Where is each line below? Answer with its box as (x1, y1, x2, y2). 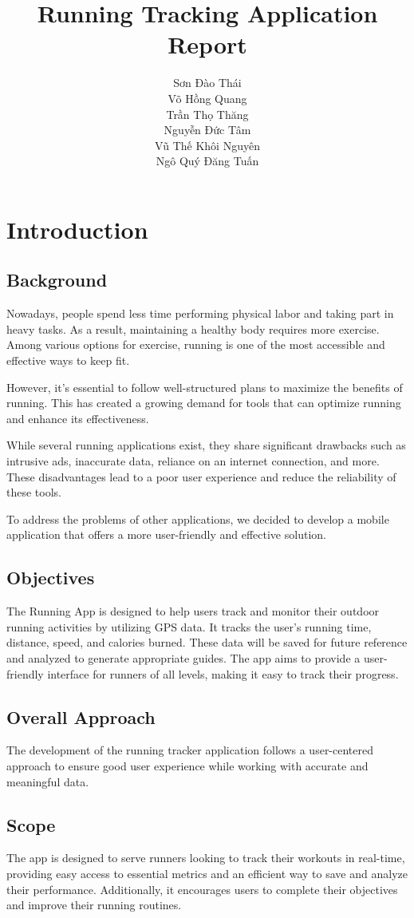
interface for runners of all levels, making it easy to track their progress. (47, 665, 399, 682)
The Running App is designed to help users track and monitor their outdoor (6, 603, 380, 619)
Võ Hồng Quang (168, 89, 247, 106)
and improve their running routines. (6, 896, 182, 913)
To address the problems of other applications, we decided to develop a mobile (6, 510, 389, 527)
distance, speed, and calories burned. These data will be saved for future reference (6, 634, 408, 651)
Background (6, 267, 108, 292)
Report (168, 28, 247, 61)
